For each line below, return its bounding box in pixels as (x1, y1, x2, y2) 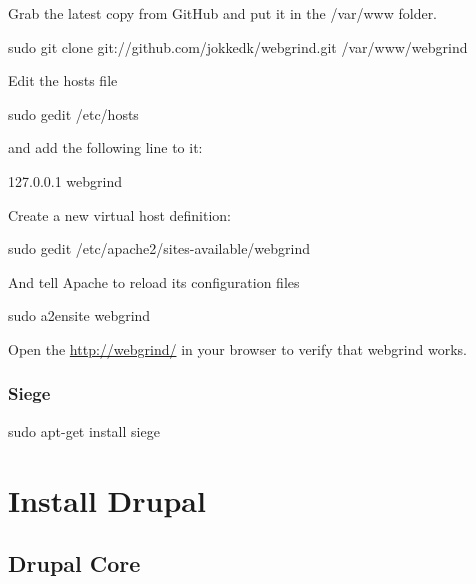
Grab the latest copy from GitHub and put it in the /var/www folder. (8, 3, 438, 23)
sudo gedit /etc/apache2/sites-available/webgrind (8, 238, 311, 259)
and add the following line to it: (8, 137, 203, 158)
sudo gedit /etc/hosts (8, 103, 139, 124)
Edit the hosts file (8, 70, 118, 91)
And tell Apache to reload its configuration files (8, 271, 300, 292)
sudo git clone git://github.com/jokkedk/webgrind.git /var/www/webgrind (8, 36, 468, 57)
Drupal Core (8, 548, 141, 579)
